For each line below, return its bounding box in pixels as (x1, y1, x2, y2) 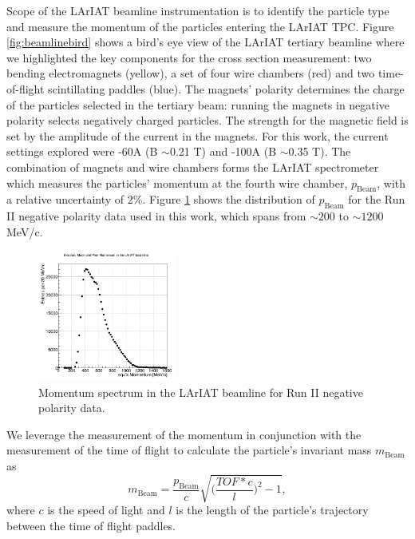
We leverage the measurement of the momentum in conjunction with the (6, 426, 362, 442)
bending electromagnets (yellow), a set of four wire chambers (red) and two (6, 65, 375, 81)
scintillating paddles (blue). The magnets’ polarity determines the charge (48, 80, 405, 97)
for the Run (348, 191, 405, 208)
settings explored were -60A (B (6, 143, 158, 160)
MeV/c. (6, 223, 43, 240)
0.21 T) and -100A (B (169, 143, 277, 160)
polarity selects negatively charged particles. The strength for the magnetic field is (6, 112, 409, 129)
